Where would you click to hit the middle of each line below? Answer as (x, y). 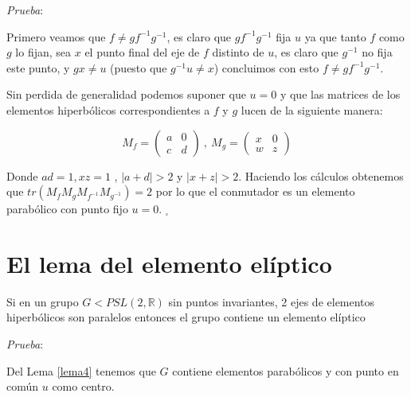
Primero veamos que (56, 36)
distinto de (238, 52)
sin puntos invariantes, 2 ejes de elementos (272, 301)
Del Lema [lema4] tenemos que (81, 370)
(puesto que (139, 67)
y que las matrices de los (340, 94)
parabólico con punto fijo (67, 209)
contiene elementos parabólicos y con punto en (286, 370)
